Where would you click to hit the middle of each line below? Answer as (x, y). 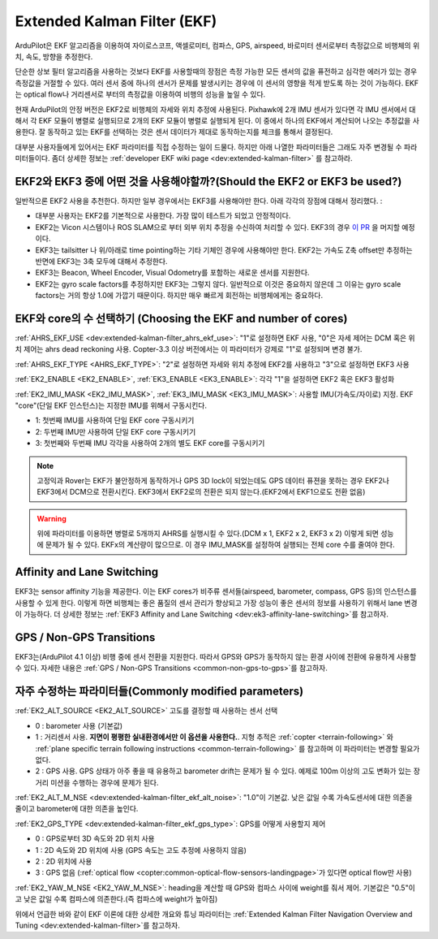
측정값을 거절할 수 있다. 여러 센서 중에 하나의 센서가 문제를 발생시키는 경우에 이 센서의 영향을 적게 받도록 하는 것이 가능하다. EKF (217, 83)
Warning (52, 518)
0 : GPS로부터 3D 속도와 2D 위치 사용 (95, 839)
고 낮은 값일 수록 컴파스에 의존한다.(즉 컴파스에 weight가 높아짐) (116, 899)
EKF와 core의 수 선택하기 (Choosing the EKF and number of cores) (181, 318)
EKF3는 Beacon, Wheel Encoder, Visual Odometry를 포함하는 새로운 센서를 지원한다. (172, 273)
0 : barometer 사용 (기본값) (79, 725)
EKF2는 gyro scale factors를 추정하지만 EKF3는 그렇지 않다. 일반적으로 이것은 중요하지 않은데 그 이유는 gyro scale (218, 283)
